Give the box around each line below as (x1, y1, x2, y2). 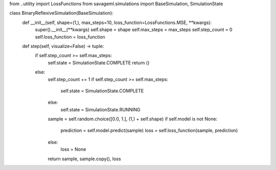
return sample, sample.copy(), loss (48, 156, 121, 162)
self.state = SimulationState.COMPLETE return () (48, 59, 150, 66)
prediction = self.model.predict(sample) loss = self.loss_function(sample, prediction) (60, 128, 238, 134)
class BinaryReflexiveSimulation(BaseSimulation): (9, 10, 113, 16)
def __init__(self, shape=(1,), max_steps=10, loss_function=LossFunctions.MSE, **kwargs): (22, 19, 212, 26)
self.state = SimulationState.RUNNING (60, 106, 141, 112)
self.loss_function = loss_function (35, 34, 106, 40)
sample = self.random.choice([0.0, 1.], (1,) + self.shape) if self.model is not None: (48, 116, 218, 122)
